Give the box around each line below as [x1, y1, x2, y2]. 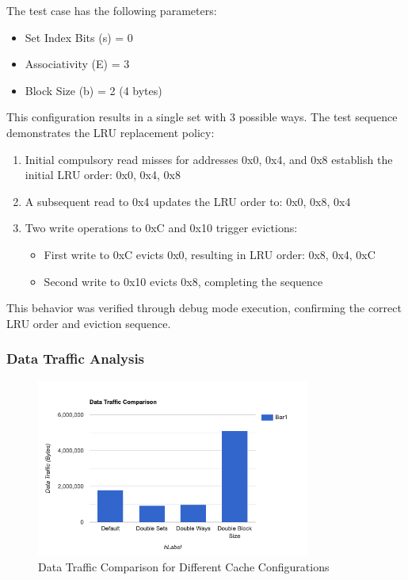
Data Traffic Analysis [6, 349, 145, 368]
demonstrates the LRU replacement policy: [6, 124, 215, 140]
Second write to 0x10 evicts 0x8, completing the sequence [44, 273, 323, 289]
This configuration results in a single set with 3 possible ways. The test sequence [6, 109, 398, 125]
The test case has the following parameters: [6, 2, 217, 18]
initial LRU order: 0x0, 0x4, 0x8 [25, 166, 181, 183]
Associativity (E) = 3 [25, 55, 130, 72]
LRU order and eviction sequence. [6, 315, 171, 331]
